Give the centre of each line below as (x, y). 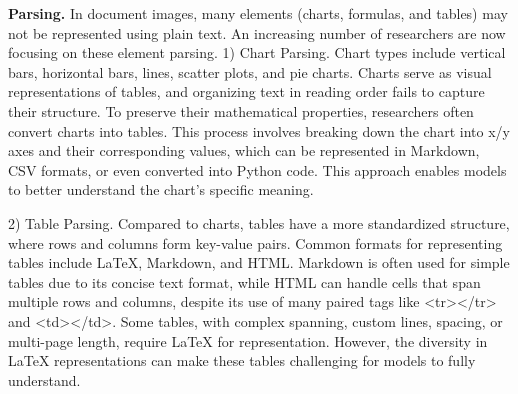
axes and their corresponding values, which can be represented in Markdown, (244, 150)
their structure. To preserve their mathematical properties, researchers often (241, 110)
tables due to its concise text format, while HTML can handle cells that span (244, 281)
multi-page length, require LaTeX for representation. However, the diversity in (248, 340)
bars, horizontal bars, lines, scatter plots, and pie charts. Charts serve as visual (250, 71)
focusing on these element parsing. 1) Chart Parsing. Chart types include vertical (257, 52)
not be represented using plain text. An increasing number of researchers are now (257, 32)
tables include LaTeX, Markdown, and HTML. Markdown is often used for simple (259, 262)
